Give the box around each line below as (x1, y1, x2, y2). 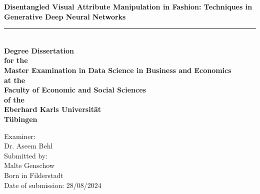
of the (4, 94, 24, 104)
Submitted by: (4, 150, 48, 160)
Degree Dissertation (4, 45, 74, 55)
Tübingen (4, 113, 37, 124)
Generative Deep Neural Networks (4, 11, 126, 21)
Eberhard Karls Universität (4, 104, 101, 114)
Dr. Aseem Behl (4, 140, 53, 151)
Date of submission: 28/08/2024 (4, 179, 101, 190)
